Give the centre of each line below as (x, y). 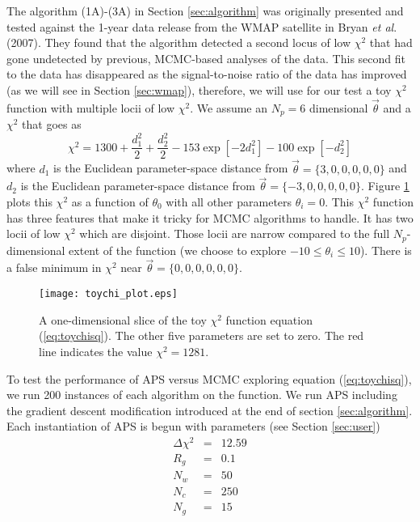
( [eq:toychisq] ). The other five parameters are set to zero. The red (202, 335)
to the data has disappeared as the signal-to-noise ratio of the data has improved (207, 74)
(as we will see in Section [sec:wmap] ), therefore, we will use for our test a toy (199, 89)
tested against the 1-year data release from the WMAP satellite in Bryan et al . (202, 26)
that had (391, 42)
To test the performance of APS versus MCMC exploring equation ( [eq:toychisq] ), (209, 378)
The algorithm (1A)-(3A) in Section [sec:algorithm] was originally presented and (205, 11)
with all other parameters (229, 202)
